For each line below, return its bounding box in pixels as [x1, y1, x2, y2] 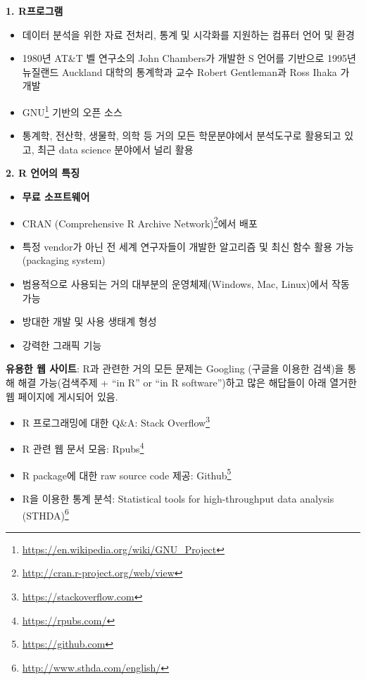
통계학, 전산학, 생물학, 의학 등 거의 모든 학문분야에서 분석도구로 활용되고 [22, 128, 341, 143]
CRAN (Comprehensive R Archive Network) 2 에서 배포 [22, 213, 258, 230]
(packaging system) [22, 253, 106, 267]
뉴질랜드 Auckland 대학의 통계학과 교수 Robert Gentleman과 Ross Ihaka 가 [22, 64, 350, 79]
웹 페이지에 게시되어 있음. [6, 389, 118, 403]
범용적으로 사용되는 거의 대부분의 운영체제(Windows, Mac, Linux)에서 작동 [22, 277, 350, 291]
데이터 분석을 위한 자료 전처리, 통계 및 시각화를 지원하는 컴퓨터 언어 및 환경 [22, 27, 355, 42]
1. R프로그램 [6, 4, 63, 18]
